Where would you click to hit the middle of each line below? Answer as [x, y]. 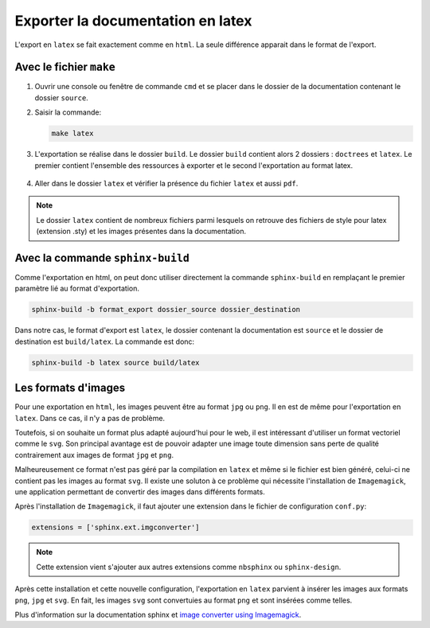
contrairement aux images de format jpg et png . [94, 454]
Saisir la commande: [68, 112]
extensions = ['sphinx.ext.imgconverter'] [115, 528]
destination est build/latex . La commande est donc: [105, 341]
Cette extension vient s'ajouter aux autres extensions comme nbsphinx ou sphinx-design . [189, 567]
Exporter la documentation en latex [133, 21]
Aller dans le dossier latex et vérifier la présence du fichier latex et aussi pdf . [166, 183]
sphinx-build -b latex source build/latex [115, 363]
